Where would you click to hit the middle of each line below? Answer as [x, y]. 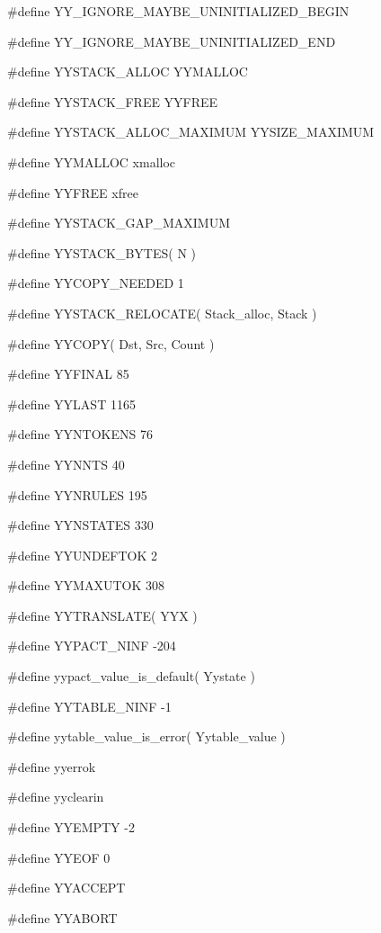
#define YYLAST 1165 [71, 404]
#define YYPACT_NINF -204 [92, 646]
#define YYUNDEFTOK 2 [83, 555]
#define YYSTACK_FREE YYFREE [113, 101]
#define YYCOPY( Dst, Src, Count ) [111, 343]
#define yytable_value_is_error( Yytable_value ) [146, 736]
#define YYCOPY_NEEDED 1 [96, 283]
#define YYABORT [62, 917]
